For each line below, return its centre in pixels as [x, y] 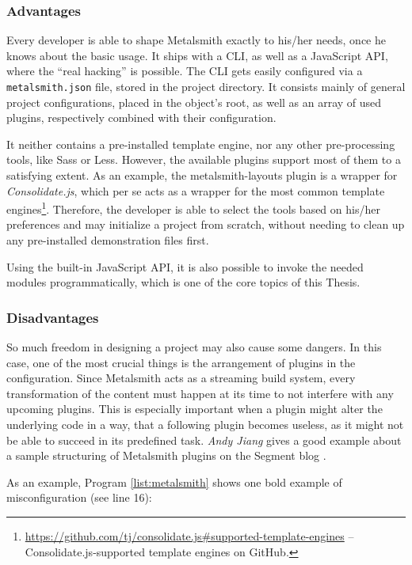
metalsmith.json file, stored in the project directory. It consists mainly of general [206, 86]
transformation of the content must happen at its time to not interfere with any [200, 393]
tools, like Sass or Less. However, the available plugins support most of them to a [204, 159]
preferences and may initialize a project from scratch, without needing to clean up [206, 224]
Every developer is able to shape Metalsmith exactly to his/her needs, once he [196, 40]
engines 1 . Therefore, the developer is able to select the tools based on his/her [193, 208]
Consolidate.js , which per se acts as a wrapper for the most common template [196, 190]
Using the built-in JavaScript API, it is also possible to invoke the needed [185, 266]
